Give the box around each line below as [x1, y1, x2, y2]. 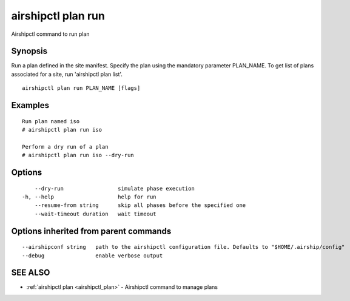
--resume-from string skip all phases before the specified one [34, 202, 246, 209]
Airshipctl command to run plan [11, 30, 90, 38]
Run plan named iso [22, 118, 80, 124]
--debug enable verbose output [22, 252, 163, 259]
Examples [11, 100, 50, 110]
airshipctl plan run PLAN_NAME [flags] [22, 85, 141, 92]
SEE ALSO [11, 268, 50, 278]
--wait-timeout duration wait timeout [34, 210, 157, 217]
